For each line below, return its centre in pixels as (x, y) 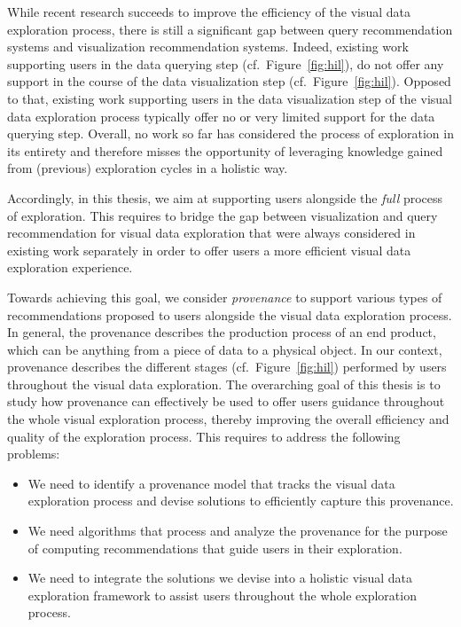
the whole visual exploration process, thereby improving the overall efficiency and (228, 419)
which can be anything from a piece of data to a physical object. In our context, (225, 349)
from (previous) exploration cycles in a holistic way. (148, 168)
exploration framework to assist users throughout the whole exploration (222, 595)
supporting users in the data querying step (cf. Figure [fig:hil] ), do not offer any (226, 63)
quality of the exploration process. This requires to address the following (204, 436)
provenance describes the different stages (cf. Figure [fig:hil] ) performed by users (227, 367)
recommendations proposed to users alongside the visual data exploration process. (230, 314)
